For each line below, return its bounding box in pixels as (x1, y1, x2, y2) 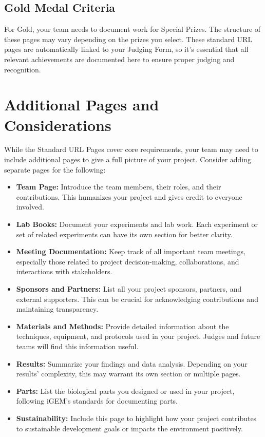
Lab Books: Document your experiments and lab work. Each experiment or (16, 219, 258, 230)
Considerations (4, 114, 111, 135)
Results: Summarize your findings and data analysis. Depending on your (16, 358, 248, 369)
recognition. (4, 64, 41, 74)
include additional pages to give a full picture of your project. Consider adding (4, 154, 252, 165)
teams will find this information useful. (16, 340, 139, 351)
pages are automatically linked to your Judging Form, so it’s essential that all (4, 44, 249, 54)
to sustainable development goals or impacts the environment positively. (16, 423, 243, 433)
